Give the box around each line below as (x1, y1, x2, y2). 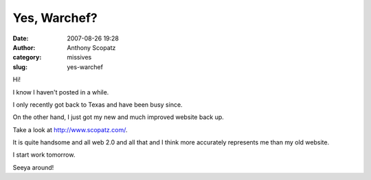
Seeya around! (12, 163, 54, 171)
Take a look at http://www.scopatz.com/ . (12, 125, 128, 133)
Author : (12, 43, 36, 51)
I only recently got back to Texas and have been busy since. (12, 100, 183, 109)
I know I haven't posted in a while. (12, 88, 109, 96)
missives (67, 53, 92, 62)
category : (12, 53, 42, 62)
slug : (12, 62, 27, 71)
